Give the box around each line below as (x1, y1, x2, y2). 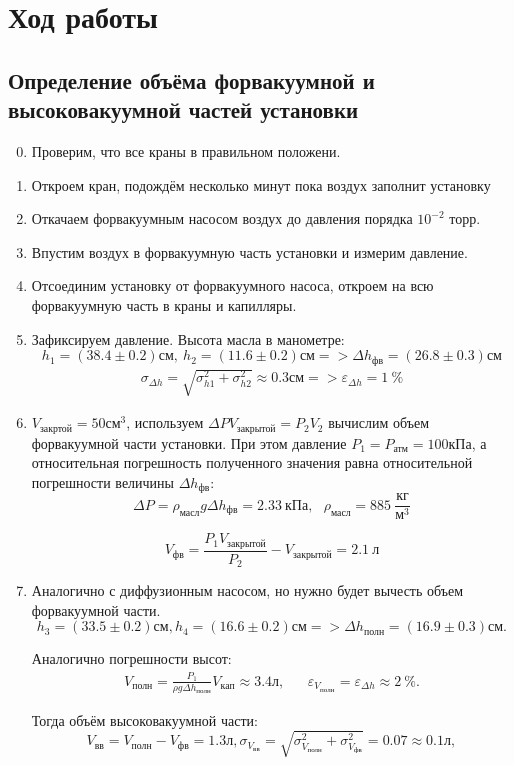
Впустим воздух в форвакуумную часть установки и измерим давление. (31, 241, 468, 262)
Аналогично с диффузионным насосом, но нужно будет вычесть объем (31, 580, 464, 601)
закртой (39, 423, 73, 434)
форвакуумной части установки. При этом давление (31, 432, 347, 453)
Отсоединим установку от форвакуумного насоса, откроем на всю (31, 275, 434, 296)
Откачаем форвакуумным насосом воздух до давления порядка (31, 208, 413, 229)
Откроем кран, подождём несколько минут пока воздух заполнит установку (31, 174, 491, 195)
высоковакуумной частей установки (8, 94, 359, 125)
